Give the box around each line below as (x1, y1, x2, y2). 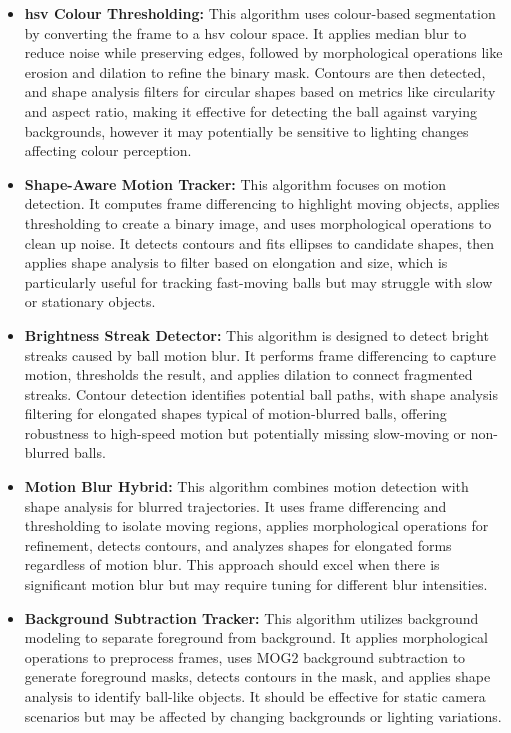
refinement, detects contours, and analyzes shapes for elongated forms (24, 534, 452, 555)
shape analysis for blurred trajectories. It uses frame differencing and (24, 495, 447, 516)
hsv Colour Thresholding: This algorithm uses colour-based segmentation (24, 3, 496, 23)
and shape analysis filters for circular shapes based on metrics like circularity (24, 81, 496, 102)
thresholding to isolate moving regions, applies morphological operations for (24, 515, 489, 536)
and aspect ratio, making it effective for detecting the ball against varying (24, 100, 477, 121)
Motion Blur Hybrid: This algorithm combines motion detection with (24, 476, 469, 497)
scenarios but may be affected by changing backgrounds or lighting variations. (24, 705, 502, 726)
